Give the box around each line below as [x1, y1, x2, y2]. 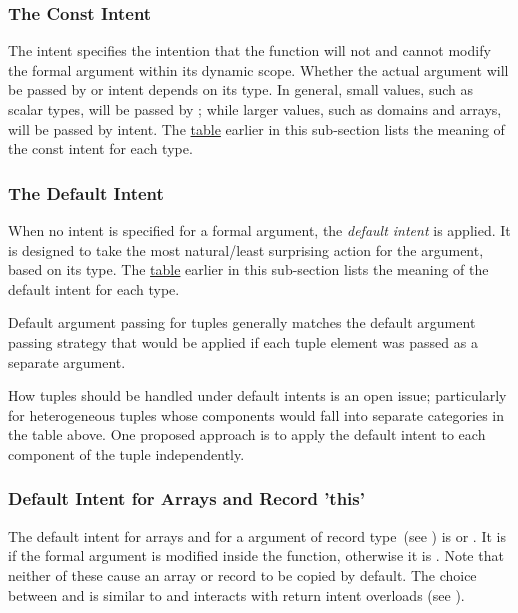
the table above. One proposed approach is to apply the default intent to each [8, 424, 486, 445]
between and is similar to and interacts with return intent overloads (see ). [8, 584, 465, 605]
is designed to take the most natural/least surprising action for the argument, [8, 239, 484, 260]
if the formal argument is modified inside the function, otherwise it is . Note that [8, 545, 504, 566]
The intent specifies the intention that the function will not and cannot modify [8, 40, 491, 61]
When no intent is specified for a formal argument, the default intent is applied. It [8, 220, 511, 240]
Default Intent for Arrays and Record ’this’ [8, 486, 365, 511]
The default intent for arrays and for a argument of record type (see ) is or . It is [8, 525, 506, 546]
